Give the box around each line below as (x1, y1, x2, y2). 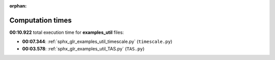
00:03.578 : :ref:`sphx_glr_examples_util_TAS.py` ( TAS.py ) (22, 45, 145, 51)
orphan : (9, 3, 27, 9)
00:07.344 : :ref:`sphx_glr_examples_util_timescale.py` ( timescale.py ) (22, 38, 173, 45)
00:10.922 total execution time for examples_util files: (9, 29, 124, 35)
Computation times (9, 16, 72, 25)
